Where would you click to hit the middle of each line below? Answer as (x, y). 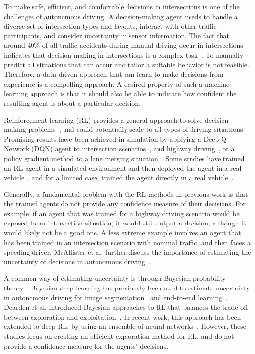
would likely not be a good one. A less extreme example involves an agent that (123, 233)
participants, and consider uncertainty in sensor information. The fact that (117, 35)
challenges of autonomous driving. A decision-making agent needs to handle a (121, 16)
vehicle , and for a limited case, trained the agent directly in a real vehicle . (119, 177)
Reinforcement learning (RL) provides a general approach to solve (103, 119)
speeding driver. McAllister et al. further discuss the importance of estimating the (127, 252)
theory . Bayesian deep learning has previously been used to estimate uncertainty (127, 288)
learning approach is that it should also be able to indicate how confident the (120, 93)
